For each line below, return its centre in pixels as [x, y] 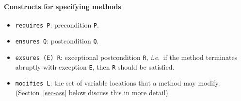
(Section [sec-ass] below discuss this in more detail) [92, 93]
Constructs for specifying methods [63, 6]
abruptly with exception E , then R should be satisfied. [95, 66]
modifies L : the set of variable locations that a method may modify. [118, 83]
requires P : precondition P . [57, 24]
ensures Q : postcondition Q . [57, 41]
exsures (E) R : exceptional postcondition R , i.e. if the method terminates [126, 57]
